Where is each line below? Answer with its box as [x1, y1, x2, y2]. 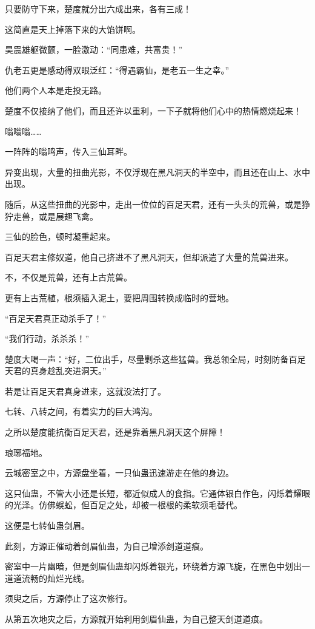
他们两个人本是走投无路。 [5, 84, 107, 97]
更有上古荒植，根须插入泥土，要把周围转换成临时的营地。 [5, 291, 234, 304]
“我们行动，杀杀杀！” [5, 332, 90, 345]
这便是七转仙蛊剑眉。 [5, 519, 90, 532]
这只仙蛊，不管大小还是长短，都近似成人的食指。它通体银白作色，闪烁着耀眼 [5, 486, 310, 499]
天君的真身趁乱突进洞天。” [5, 364, 107, 377]
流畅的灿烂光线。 [21, 571, 90, 584]
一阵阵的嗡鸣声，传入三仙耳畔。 [5, 145, 132, 158]
